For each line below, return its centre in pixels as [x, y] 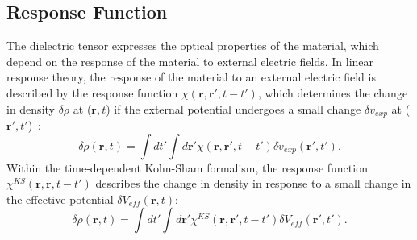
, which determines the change [333, 92]
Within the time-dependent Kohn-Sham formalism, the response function [187, 167]
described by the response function [92, 92]
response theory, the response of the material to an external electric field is [191, 77]
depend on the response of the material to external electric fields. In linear [190, 61]
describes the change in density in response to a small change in [253, 183]
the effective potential [60, 199]
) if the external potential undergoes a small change [234, 108]
